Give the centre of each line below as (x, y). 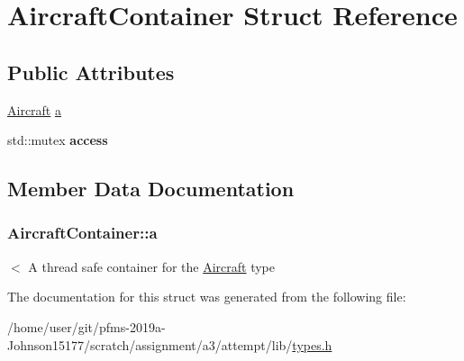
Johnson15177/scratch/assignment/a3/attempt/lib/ (150, 344)
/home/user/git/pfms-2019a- (86, 326)
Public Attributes (91, 72)
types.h (312, 344)
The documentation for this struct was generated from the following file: (207, 297)
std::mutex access (58, 140)
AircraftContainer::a (82, 233)
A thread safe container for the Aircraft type (152, 266)
